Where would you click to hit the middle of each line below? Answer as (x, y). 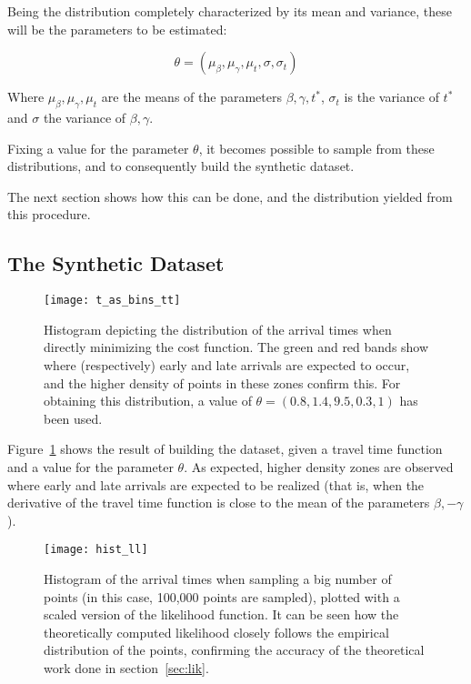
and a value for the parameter (90, 466)
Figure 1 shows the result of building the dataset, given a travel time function (225, 449)
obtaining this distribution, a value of (148, 401)
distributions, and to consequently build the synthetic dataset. (181, 166)
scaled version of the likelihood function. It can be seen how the (221, 614)
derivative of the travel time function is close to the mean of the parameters (219, 503)
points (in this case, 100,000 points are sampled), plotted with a (222, 596)
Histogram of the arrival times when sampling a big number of (218, 578)
